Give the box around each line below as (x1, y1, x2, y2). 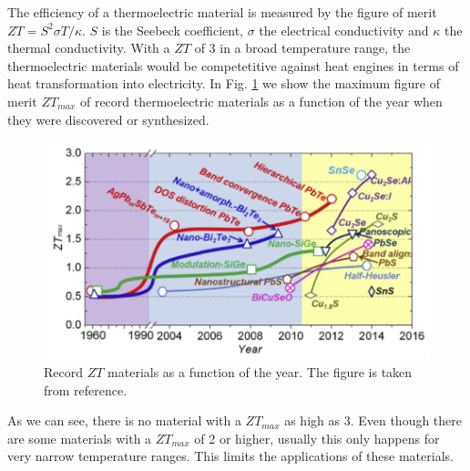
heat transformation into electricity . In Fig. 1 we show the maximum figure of (7, 74, 440, 93)
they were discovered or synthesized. (7, 109, 209, 128)
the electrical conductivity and (259, 20, 429, 39)
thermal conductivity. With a (7, 38, 170, 57)
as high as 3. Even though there (284, 411, 463, 430)
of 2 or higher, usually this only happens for (194, 428, 440, 447)
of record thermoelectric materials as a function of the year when (79, 91, 443, 110)
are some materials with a (7, 428, 152, 447)
